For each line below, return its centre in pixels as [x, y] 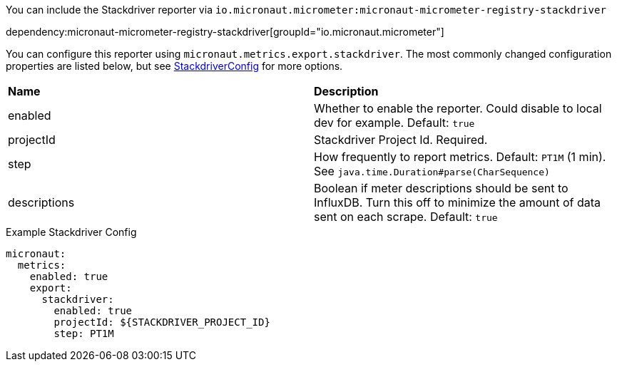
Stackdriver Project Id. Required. [401, 140]
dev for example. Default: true [394, 123]
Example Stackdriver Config [71, 232]
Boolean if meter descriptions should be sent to [441, 188]
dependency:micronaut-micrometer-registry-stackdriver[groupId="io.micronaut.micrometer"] [225, 32]
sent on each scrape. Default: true [406, 217]
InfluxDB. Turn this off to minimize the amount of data [458, 202]
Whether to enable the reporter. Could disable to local [458, 108]
